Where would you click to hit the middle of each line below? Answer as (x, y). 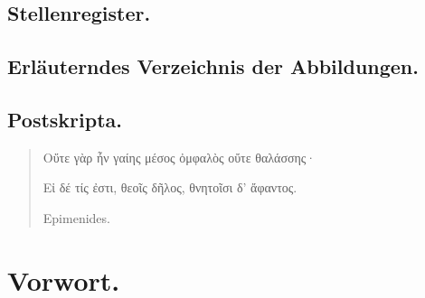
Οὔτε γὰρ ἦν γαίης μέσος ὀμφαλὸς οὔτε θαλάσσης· (179, 157)
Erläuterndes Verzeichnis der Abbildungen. (213, 66)
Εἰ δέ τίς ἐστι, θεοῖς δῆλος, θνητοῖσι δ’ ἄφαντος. (170, 187)
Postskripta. (65, 119)
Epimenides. (76, 217)
